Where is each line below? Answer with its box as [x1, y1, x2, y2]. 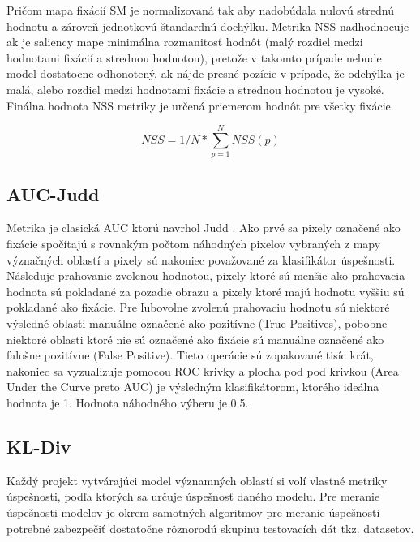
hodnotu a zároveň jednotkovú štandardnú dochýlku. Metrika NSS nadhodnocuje [6, 17, 409, 34]
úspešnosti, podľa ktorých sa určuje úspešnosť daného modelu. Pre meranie [6, 488, 380, 505]
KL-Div [6, 434, 71, 458]
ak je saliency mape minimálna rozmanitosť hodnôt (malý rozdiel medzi [6, 33, 363, 50]
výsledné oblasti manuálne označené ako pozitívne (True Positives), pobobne [6, 315, 388, 332]
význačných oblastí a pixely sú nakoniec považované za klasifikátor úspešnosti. [6, 251, 396, 268]
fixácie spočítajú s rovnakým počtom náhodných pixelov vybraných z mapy [6, 235, 381, 252]
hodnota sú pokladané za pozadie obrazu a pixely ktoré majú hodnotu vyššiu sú [6, 282, 405, 299]
